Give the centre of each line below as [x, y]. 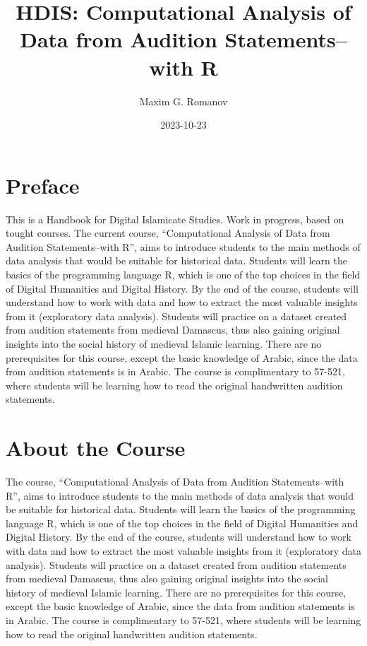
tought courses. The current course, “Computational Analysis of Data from [168, 233]
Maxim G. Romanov [183, 101]
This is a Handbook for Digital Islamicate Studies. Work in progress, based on [175, 219]
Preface [43, 185]
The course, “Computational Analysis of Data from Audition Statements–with [175, 482]
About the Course [96, 448]
